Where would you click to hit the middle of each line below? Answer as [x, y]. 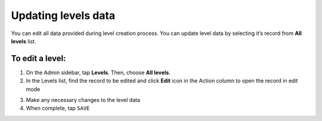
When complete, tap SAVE [58, 108]
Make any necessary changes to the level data [83, 100]
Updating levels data [63, 15]
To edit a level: [38, 58]
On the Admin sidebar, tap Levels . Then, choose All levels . [98, 72]
